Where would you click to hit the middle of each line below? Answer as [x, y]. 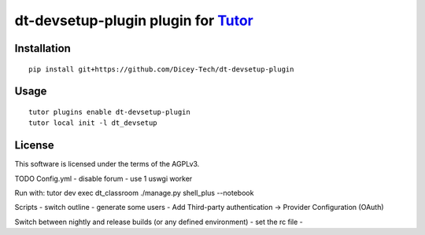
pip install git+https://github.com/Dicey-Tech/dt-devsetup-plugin [161, 69]
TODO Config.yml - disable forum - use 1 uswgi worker [103, 178]
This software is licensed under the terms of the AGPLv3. [107, 164]
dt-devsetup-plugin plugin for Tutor [134, 20]
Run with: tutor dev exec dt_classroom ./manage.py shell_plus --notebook [134, 193]
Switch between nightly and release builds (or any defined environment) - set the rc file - [159, 222]
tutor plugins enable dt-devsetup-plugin [109, 112]
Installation [42, 48]
